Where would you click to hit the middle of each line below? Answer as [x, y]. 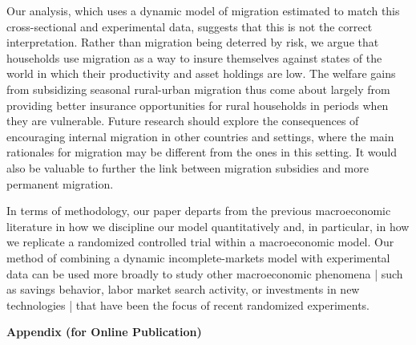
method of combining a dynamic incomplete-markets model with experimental [198, 257]
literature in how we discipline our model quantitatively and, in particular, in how [208, 226]
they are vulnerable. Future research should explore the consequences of [183, 121]
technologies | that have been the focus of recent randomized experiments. [188, 304]
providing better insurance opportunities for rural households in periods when [198, 105]
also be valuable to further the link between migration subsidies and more [188, 167]
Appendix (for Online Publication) [104, 332]
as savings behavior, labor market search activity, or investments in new [183, 289]
